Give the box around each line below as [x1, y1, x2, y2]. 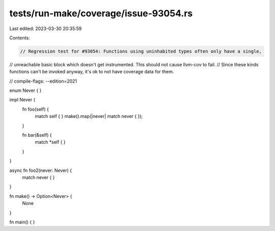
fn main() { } [9, 219, 35, 225]
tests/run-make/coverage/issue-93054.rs [9, 8, 193, 19]
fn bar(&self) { [22, 132, 52, 138]
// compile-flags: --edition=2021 [9, 78, 77, 84]
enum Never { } [9, 87, 42, 94]
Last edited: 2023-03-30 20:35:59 [9, 25, 82, 32]
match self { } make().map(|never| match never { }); [35, 113, 143, 119]
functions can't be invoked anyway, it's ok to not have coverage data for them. [9, 69, 174, 75]
